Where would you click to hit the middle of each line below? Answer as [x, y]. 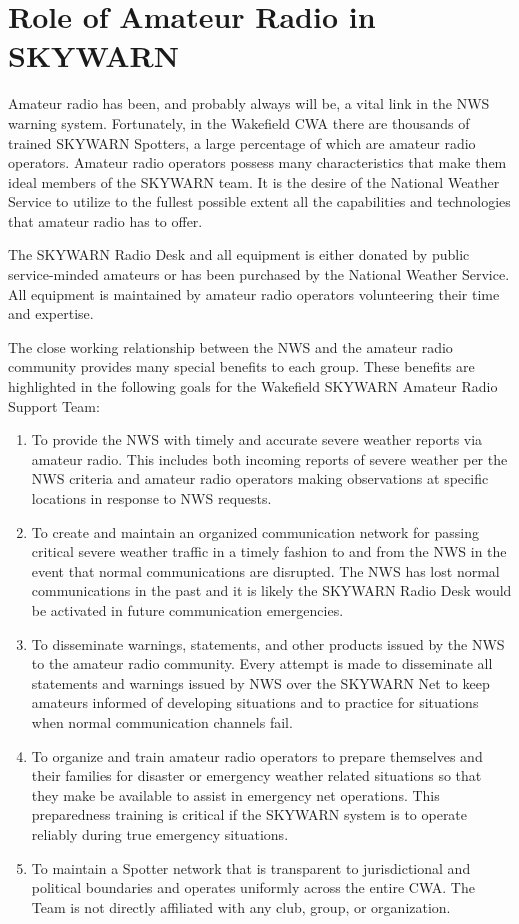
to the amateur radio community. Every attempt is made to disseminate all [262, 663]
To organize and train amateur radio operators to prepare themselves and [257, 755]
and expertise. [51, 313]
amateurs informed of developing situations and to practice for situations [255, 702]
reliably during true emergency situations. [160, 833]
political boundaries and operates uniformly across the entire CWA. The [253, 887]
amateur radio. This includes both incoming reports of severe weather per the [269, 458]
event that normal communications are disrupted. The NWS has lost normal [265, 570]
